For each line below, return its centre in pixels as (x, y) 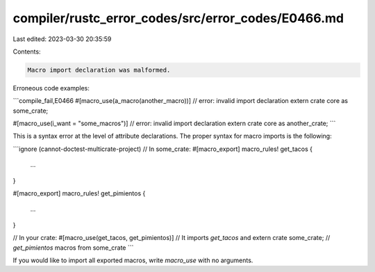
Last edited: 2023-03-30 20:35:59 (62, 39)
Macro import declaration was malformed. (99, 70)
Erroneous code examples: (51, 88)
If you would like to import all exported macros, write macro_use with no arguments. (133, 260)
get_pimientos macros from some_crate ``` (73, 248)
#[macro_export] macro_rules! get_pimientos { (79, 193)
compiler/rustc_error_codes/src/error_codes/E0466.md (178, 18)
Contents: (27, 51)
